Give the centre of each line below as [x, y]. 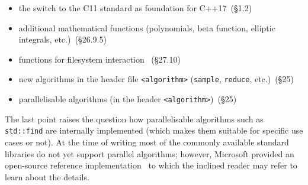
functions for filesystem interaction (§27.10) [100, 59]
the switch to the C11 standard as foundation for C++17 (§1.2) [135, 8]
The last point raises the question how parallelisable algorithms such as [134, 119]
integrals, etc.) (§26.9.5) [62, 39]
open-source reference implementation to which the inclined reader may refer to [151, 165]
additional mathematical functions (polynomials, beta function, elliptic [147, 27]
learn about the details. [47, 176]
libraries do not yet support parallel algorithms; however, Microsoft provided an [150, 153]
